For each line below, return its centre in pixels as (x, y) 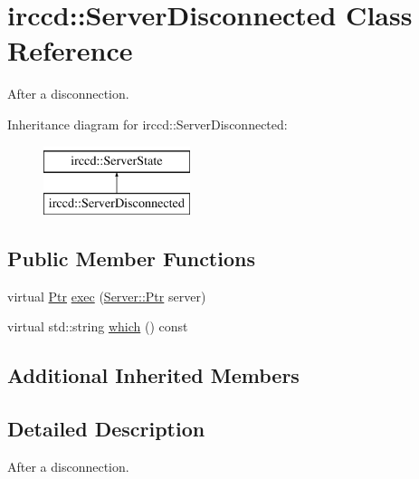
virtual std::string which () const (98, 326)
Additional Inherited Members (153, 375)
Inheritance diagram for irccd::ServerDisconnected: (148, 124)
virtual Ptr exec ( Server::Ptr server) (107, 296)
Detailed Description (106, 429)
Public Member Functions (131, 259)
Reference (70, 50)
